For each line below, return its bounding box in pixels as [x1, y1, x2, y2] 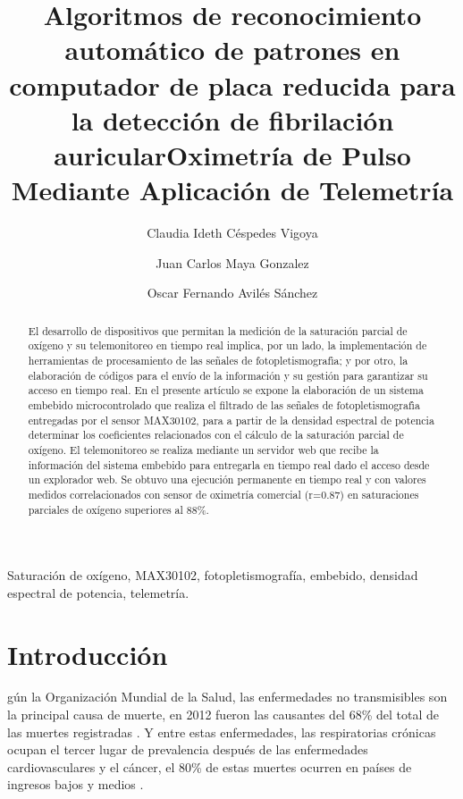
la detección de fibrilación [71, 101, 394, 138]
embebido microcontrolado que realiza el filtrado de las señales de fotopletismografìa [28, 397, 420, 412]
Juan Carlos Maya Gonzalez [156, 253, 309, 272]
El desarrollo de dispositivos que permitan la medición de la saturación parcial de [28, 323, 408, 338]
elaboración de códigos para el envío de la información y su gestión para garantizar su [28, 367, 428, 383]
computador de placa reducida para [9, 66, 456, 103]
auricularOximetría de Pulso [54, 136, 411, 172]
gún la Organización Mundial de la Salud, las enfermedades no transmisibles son [7, 687, 448, 706]
